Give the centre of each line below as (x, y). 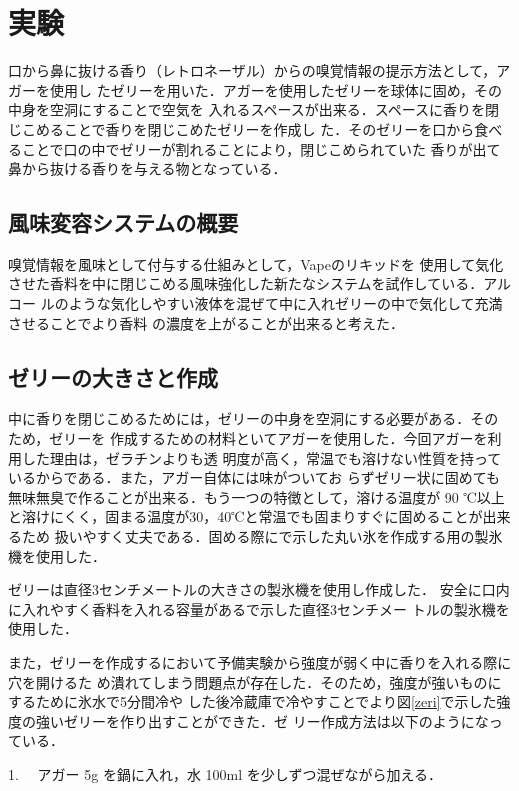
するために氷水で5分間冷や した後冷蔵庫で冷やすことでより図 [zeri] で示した (252, 701)
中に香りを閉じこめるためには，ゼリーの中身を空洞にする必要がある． (239, 418)
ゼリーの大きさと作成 (113, 376)
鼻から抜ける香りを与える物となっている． (147, 168)
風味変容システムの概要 (123, 222)
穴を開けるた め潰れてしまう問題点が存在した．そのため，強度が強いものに (255, 681)
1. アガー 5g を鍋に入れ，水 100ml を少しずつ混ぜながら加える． (225, 773)
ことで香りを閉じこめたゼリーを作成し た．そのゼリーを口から (269, 128)
